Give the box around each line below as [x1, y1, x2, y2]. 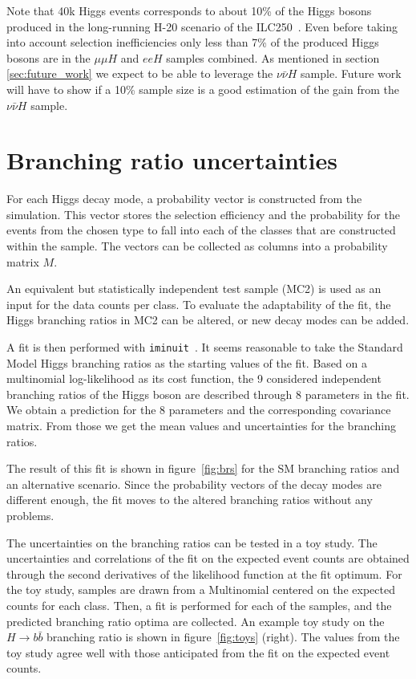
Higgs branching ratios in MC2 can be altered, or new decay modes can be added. [6, 311, 410, 328]
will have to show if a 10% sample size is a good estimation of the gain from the [6, 80, 399, 97]
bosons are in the [6, 49, 91, 66]
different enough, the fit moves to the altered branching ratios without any [6, 491, 373, 508]
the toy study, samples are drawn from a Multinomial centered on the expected [6, 581, 395, 598]
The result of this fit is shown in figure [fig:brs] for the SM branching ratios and [6, 460, 400, 477]
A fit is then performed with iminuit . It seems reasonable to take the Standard [6, 339, 403, 356]
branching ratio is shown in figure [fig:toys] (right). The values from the [46, 628, 400, 645]
